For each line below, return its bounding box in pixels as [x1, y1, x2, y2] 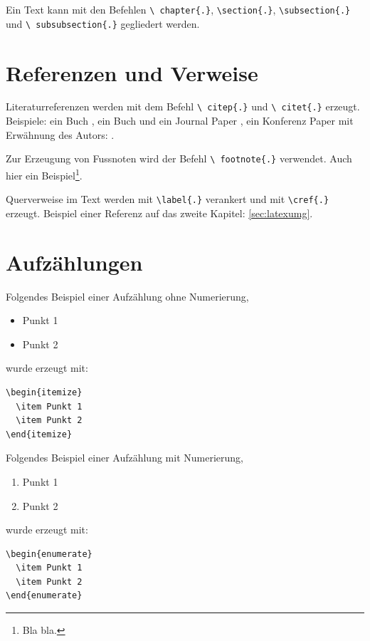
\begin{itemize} [6, 387, 83, 397]
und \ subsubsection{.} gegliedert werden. [6, 16, 200, 31]
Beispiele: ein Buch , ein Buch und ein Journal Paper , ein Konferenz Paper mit [6, 113, 354, 128]
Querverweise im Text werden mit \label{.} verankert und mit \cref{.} [6, 192, 329, 207]
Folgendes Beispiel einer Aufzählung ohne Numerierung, [6, 288, 249, 303]
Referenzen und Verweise [6, 58, 258, 87]
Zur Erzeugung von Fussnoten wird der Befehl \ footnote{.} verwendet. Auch [6, 151, 352, 166]
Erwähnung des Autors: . [6, 127, 115, 142]
